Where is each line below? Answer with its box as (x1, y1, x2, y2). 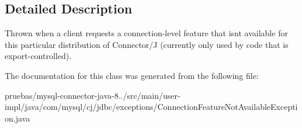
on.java (5, 112, 30, 124)
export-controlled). (5, 50, 72, 62)
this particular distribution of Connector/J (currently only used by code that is (5, 38, 289, 50)
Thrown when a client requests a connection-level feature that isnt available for (5, 27, 288, 39)
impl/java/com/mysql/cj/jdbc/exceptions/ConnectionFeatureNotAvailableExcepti (5, 101, 298, 113)
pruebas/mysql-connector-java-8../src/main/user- (5, 89, 180, 101)
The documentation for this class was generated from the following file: (5, 69, 259, 81)
